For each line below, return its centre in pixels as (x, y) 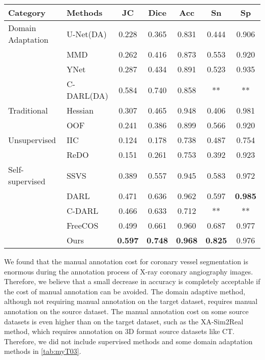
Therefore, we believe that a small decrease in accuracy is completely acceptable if (132, 281)
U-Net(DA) (86, 34)
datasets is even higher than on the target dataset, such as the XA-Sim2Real (124, 321)
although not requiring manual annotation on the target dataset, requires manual (131, 301)
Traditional (28, 110)
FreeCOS (82, 225)
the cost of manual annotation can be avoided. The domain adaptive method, (125, 291)
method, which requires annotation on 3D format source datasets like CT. (119, 331)
